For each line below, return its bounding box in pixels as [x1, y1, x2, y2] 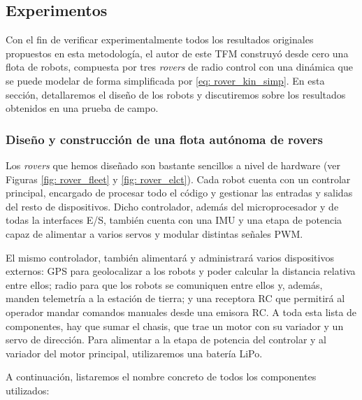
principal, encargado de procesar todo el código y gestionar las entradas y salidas [6, 185, 353, 200]
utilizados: [6, 383, 50, 397]
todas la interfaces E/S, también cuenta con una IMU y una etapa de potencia [6, 213, 342, 227]
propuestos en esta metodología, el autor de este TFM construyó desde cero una [6, 45, 349, 60]
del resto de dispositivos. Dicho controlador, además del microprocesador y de [6, 199, 339, 213]
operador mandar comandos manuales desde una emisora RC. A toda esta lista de [6, 304, 357, 319]
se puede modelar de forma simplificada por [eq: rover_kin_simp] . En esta [6, 73, 325, 87]
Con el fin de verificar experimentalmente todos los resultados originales [6, 32, 314, 47]
